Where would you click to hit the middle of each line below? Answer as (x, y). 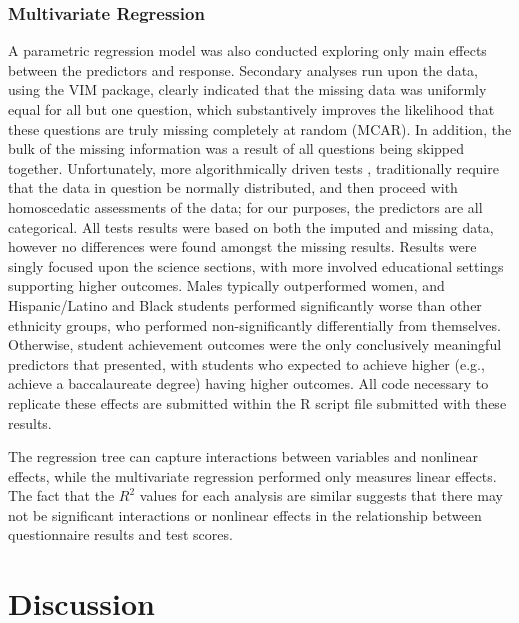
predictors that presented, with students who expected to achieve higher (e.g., (246, 363)
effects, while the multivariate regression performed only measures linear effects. (252, 475)
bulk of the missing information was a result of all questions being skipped (236, 148)
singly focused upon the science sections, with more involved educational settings (256, 265)
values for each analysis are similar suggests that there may (321, 495)
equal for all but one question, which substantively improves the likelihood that (251, 109)
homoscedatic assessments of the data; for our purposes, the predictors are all (245, 206)
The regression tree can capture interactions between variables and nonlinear (243, 456)
